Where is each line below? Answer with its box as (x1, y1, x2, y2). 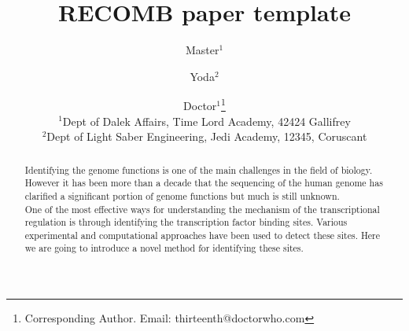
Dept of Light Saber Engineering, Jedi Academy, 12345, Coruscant (46, 128, 367, 145)
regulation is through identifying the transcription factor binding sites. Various (24, 215, 348, 229)
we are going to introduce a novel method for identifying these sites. (24, 241, 304, 255)
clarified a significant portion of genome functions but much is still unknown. (24, 189, 340, 202)
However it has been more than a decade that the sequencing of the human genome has (24, 176, 383, 189)
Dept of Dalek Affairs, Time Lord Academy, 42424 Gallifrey (62, 112, 351, 129)
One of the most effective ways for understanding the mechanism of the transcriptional (24, 202, 380, 215)
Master (185, 42, 219, 58)
